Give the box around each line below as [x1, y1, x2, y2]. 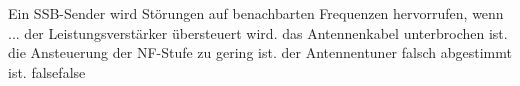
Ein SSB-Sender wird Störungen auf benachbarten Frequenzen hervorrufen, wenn [8, 3, 504, 23]
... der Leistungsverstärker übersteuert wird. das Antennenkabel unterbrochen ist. [8, 22, 508, 43]
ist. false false [8, 61, 86, 82]
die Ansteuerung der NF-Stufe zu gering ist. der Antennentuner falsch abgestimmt [8, 42, 512, 63]
